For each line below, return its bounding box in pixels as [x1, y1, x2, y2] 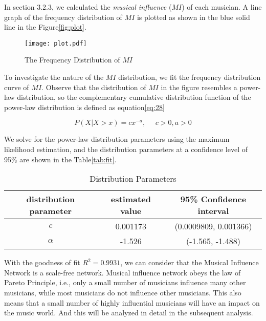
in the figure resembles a [161, 81, 237, 92]
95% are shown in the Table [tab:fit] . [4, 154, 117, 164]
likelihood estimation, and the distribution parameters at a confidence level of [4, 144, 248, 154]
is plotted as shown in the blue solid [137, 11, 250, 22]
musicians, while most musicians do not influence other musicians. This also [4, 287, 241, 297]
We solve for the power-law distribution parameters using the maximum [4, 134, 230, 144]
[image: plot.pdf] [25, 39, 87, 47]
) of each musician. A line [182, 2, 262, 12]
